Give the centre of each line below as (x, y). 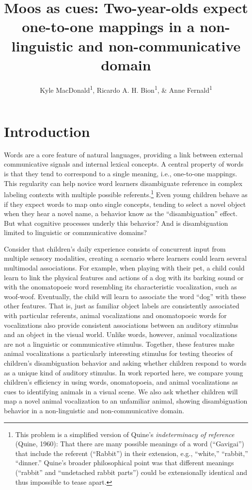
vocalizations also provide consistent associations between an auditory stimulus (121, 325)
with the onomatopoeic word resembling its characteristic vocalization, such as (120, 287)
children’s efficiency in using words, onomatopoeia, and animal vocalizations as (121, 382)
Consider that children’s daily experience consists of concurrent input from (115, 248)
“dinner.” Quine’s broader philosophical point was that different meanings (125, 463)
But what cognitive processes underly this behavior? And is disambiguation (116, 223)
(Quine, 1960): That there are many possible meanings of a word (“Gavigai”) (130, 444)
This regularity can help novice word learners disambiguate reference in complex (123, 183)
